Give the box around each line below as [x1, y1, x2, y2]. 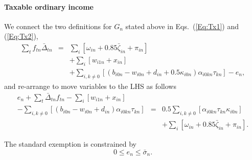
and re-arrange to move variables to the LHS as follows [4, 80, 176, 91]
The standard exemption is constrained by [4, 139, 136, 149]
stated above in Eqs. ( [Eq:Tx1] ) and [125, 20, 239, 31]
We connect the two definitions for [4, 20, 112, 31]
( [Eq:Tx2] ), [4, 31, 38, 41]
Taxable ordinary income [4, 1, 94, 12]
